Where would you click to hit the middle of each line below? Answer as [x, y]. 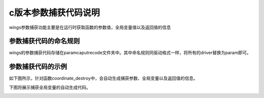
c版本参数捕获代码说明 [55, 13]
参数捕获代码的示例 [38, 67]
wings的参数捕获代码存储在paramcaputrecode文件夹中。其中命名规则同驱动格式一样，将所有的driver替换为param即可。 [130, 53]
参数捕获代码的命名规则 [44, 41]
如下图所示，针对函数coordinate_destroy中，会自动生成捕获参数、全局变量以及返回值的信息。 [103, 78]
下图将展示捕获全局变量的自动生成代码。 [50, 87]
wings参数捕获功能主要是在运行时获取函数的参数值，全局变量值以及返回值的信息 [90, 27]
